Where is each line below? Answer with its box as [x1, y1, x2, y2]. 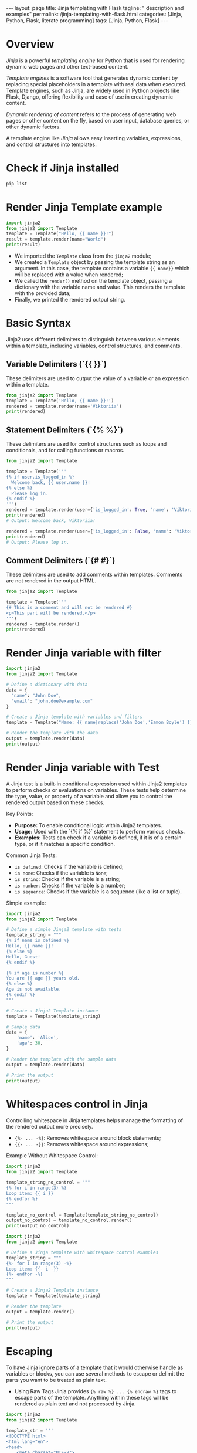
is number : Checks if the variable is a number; [14, 882, 126, 889]
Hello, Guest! [6, 954, 41, 960]
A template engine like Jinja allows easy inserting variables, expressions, [6, 134, 182, 141]
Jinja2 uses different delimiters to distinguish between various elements [6, 336, 180, 343]
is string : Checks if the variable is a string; [14, 875, 121, 882]
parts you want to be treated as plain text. [6, 1377, 107, 1384]
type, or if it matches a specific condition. [14, 840, 116, 847]
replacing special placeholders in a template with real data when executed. [6, 80, 186, 87]
